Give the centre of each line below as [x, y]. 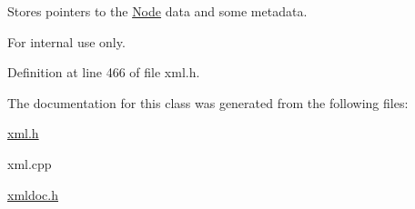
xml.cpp [30, 163]
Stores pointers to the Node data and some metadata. [157, 11]
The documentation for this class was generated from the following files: [208, 102]
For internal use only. [66, 41]
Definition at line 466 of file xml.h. [104, 72]
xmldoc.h [33, 194]
